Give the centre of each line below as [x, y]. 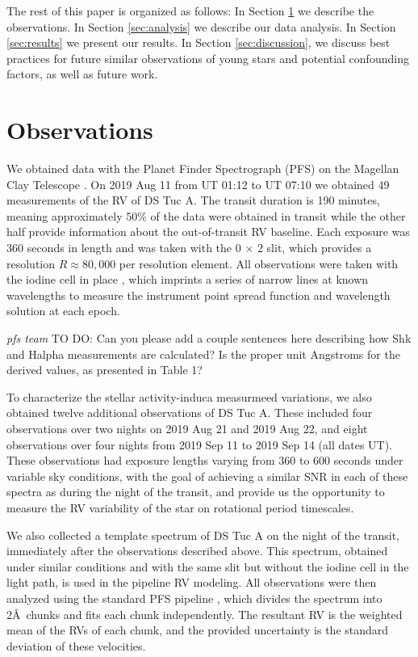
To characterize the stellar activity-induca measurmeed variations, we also [189, 396]
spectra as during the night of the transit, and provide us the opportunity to [196, 492]
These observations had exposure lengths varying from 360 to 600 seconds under [205, 460]
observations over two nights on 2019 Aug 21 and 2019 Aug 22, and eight [187, 428]
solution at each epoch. [63, 311]
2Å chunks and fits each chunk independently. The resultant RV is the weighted [205, 614]
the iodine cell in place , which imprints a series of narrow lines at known [188, 279]
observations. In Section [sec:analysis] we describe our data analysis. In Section [201, 26]
